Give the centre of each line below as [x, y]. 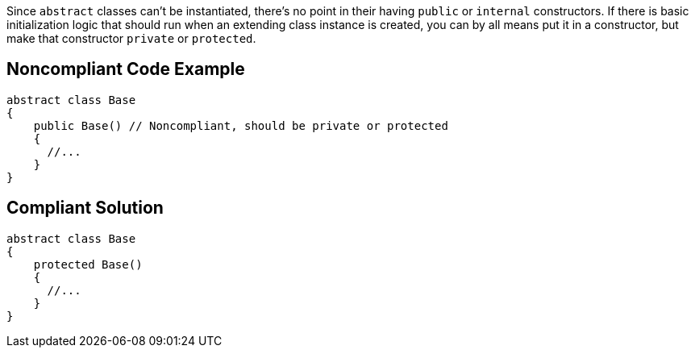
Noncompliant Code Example [126, 69]
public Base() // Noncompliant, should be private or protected [241, 125]
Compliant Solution [85, 208]
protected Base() [88, 264]
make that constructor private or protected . [131, 38]
